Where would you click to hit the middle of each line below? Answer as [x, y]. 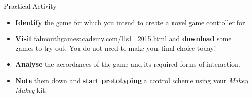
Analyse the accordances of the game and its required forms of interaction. [128, 64]
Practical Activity [30, 6]
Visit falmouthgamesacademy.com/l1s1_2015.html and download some [123, 38]
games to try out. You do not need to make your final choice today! [116, 48]
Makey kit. [31, 90]
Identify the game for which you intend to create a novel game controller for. [131, 22]
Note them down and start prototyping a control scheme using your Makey [132, 80]
